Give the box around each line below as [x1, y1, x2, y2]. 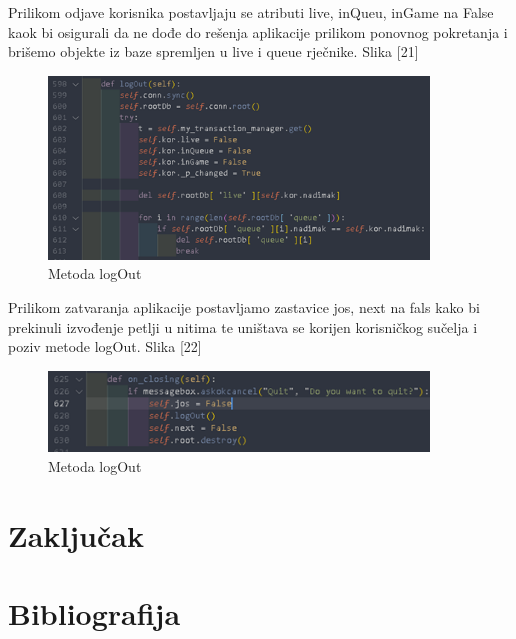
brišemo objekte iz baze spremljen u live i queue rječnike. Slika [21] [8, 41, 419, 62]
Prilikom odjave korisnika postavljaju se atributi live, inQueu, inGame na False [8, 2, 494, 22]
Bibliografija [8, 593, 181, 634]
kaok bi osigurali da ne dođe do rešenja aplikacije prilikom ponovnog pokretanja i [8, 21, 508, 42]
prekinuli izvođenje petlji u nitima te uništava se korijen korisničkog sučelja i [8, 316, 478, 337]
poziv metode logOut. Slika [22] [8, 336, 202, 357]
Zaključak [8, 514, 144, 555]
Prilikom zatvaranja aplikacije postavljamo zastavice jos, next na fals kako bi [8, 297, 480, 318]
